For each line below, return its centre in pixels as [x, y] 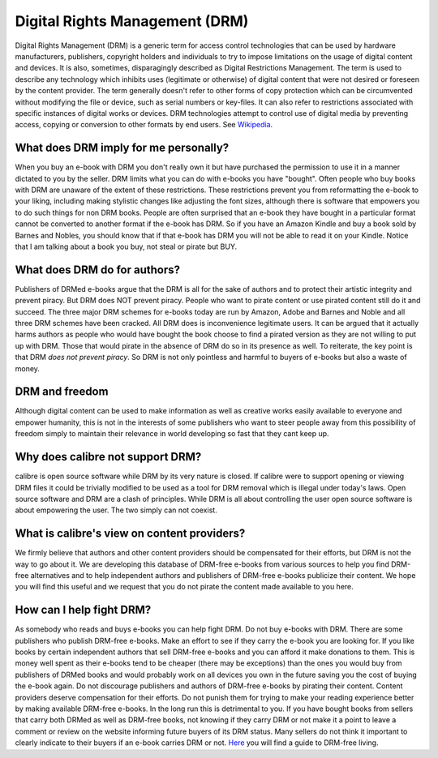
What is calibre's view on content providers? [130, 534]
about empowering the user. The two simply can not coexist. [116, 510]
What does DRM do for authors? [97, 270]
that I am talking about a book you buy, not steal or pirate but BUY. [126, 246]
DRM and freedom [62, 392]
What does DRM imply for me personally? [122, 148]
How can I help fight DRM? [83, 610]
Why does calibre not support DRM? [108, 457]
